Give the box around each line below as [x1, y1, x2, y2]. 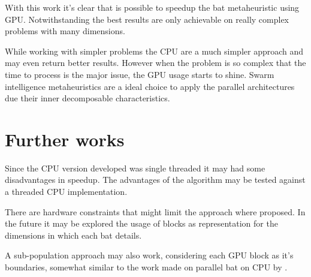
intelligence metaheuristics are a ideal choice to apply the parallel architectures [5, 80, 295, 92]
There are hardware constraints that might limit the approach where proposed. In [5, 205, 306, 218]
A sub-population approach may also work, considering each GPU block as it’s [5, 249, 294, 261]
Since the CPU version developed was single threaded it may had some [5, 161, 265, 174]
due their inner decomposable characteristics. [5, 92, 170, 104]
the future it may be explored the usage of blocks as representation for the [5, 217, 278, 230]
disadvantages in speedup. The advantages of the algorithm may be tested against [5, 173, 306, 186]
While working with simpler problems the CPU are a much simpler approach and [5, 44, 304, 57]
